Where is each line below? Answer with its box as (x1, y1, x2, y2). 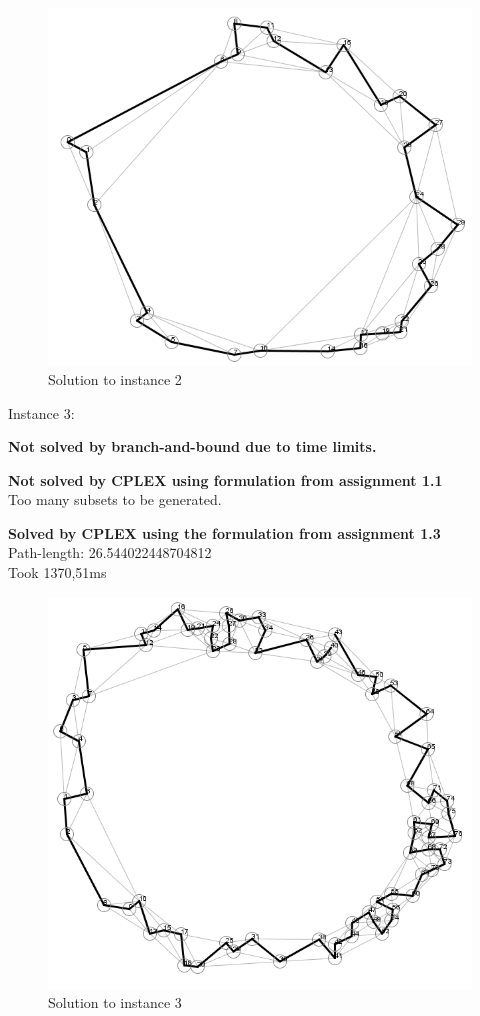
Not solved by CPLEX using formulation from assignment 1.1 (8, 469, 443, 490)
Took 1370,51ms (8, 562, 107, 583)
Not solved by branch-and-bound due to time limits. (8, 436, 377, 457)
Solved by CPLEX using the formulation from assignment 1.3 (8, 522, 441, 543)
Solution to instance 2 (48, 368, 182, 389)
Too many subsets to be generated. (8, 489, 222, 510)
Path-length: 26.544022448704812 (8, 542, 212, 563)
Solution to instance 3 (48, 992, 182, 1013)
